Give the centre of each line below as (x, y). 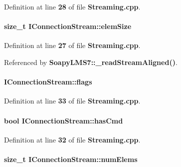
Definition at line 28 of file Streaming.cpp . (72, 6)
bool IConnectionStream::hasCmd (64, 120)
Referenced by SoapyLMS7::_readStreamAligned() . (91, 62)
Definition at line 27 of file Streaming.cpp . (72, 45)
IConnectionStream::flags (48, 82)
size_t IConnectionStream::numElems (71, 159)
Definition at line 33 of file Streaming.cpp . (72, 101)
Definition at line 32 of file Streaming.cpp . (72, 139)
